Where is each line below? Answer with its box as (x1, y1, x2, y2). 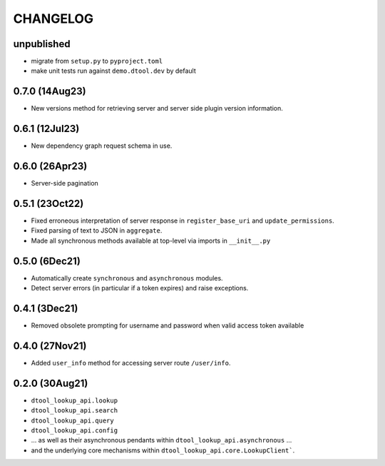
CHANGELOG (13, 11, 94, 26)
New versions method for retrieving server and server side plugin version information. (31, 104, 283, 113)
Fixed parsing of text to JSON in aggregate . (31, 226, 163, 235)
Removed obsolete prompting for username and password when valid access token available (31, 321, 304, 330)
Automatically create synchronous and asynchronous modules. (31, 273, 224, 282)
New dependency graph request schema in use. (31, 141, 173, 150)
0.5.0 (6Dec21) (13, 255, 81, 267)
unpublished (13, 38, 71, 50)
